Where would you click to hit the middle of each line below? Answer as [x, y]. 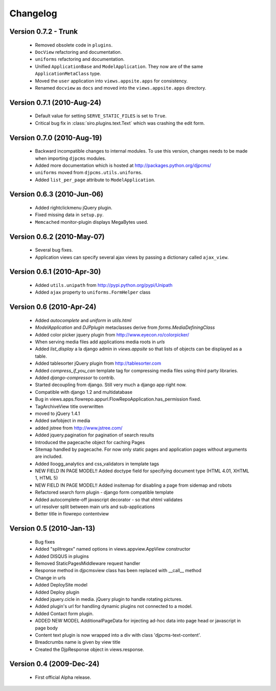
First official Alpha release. [63, 677]
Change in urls [50, 578]
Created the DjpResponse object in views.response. [89, 649]
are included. [49, 456]
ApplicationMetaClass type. [68, 74]
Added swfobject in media [63, 421]
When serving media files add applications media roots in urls [100, 342]
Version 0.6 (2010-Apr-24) [53, 307]
